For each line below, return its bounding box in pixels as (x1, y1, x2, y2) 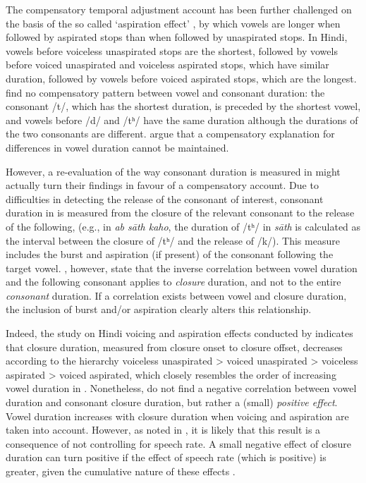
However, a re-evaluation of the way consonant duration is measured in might (6, 164, 341, 178)
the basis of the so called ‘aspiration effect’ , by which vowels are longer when (6, 16, 341, 30)
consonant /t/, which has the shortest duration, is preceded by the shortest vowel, (6, 99, 361, 114)
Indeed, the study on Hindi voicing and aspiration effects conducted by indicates (6, 326, 353, 341)
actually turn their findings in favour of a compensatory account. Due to (6, 178, 319, 192)
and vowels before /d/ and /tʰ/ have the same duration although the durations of (6, 112, 358, 127)
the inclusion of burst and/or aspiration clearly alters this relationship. (6, 302, 312, 317)
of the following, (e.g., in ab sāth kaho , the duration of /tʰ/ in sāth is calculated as (6, 219, 361, 233)
